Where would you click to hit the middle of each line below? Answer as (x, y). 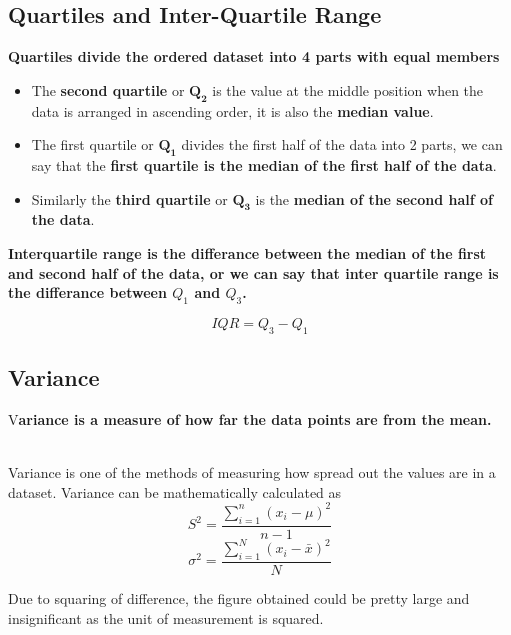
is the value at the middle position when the (348, 89)
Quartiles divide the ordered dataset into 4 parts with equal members (254, 56)
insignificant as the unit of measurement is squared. (166, 617)
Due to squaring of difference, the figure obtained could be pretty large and (239, 597)
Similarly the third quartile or (129, 198)
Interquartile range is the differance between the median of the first (247, 252)
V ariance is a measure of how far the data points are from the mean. (250, 418)
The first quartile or (92, 144)
